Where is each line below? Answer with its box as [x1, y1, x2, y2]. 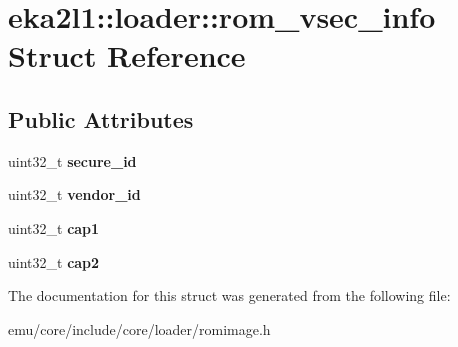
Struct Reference [8, 35, 246, 76]
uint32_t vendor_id [8, 184, 141, 205]
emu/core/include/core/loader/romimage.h [8, 318, 271, 339]
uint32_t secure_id [8, 150, 137, 171]
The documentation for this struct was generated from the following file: [8, 285, 451, 306]
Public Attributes [8, 103, 194, 134]
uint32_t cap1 [8, 217, 100, 238]
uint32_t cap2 [8, 251, 100, 272]
